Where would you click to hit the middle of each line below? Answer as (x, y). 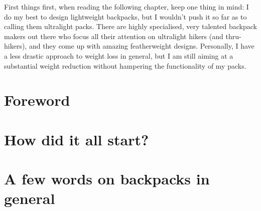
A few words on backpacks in (107, 179)
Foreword (37, 100)
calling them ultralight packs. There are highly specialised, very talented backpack (130, 26)
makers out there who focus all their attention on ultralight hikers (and (114, 36)
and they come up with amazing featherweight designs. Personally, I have (142, 46)
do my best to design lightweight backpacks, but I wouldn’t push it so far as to (125, 16)
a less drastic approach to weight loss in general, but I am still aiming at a (119, 55)
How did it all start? (77, 139)
